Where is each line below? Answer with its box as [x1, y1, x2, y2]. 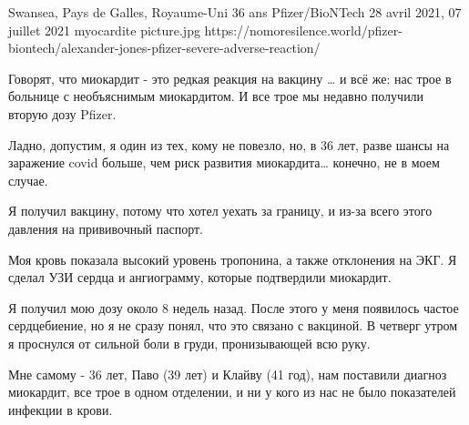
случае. [8, 170, 48, 189]
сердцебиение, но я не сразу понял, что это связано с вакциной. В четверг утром [8, 316, 458, 335]
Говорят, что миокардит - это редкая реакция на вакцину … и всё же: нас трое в [8, 68, 452, 87]
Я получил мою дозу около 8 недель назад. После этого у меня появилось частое [8, 298, 459, 317]
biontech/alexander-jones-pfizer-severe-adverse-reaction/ [8, 38, 321, 57]
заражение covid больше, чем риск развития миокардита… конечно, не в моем [8, 153, 440, 172]
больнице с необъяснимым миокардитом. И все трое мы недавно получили [8, 86, 424, 106]
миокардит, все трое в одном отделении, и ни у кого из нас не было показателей [8, 382, 456, 401]
